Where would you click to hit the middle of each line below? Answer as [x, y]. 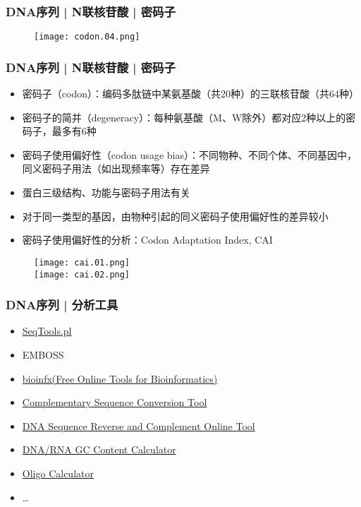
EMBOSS [43, 354]
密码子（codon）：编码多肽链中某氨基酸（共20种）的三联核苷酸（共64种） [190, 94]
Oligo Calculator [58, 473]
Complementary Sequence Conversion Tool [115, 402]
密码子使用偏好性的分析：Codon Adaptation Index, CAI [147, 240]
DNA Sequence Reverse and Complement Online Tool [139, 425]
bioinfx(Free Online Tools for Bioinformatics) [120, 378]
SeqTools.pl [47, 331]
